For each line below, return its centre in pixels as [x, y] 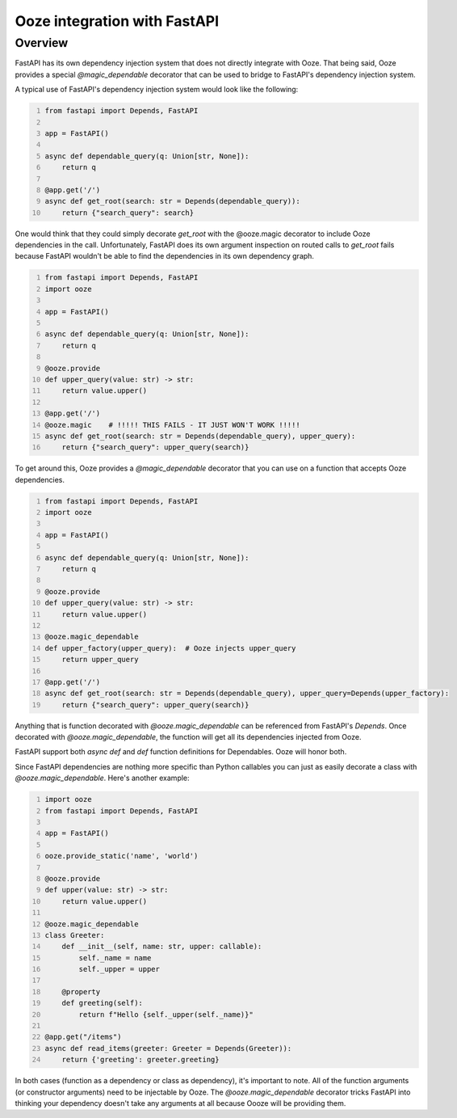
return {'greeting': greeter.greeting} [140, 1060]
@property [81, 991]
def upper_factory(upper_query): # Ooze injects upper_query [170, 648]
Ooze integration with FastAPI [117, 21]
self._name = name [115, 958]
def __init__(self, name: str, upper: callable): [162, 947]
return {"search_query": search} [128, 213]
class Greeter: [75, 935]
